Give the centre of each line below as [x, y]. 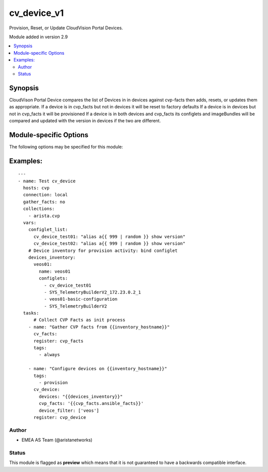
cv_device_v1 [36, 13]
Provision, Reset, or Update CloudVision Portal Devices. [66, 28]
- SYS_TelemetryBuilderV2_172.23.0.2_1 [93, 292]
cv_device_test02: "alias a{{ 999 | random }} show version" [109, 244]
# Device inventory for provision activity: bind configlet [103, 250]
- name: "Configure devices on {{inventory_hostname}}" [98, 369]
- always [49, 355]
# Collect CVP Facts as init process [79, 320]
